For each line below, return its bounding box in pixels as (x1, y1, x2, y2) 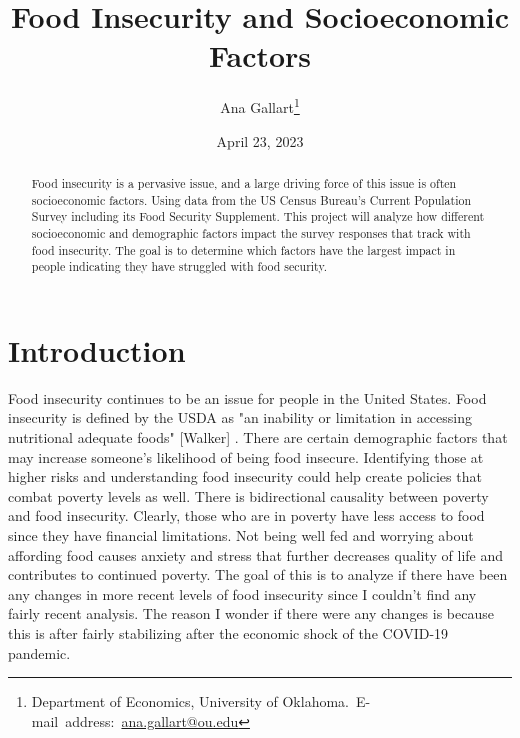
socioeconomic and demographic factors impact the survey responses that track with (31, 224, 471, 241)
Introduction (8, 329, 186, 370)
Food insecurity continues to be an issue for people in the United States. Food (8, 387, 487, 408)
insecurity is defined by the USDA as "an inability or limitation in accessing (8, 407, 473, 428)
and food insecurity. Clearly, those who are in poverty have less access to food (8, 505, 485, 526)
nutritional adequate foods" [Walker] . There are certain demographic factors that (8, 427, 508, 448)
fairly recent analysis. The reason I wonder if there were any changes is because (8, 603, 494, 624)
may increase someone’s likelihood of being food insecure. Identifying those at (8, 446, 484, 467)
